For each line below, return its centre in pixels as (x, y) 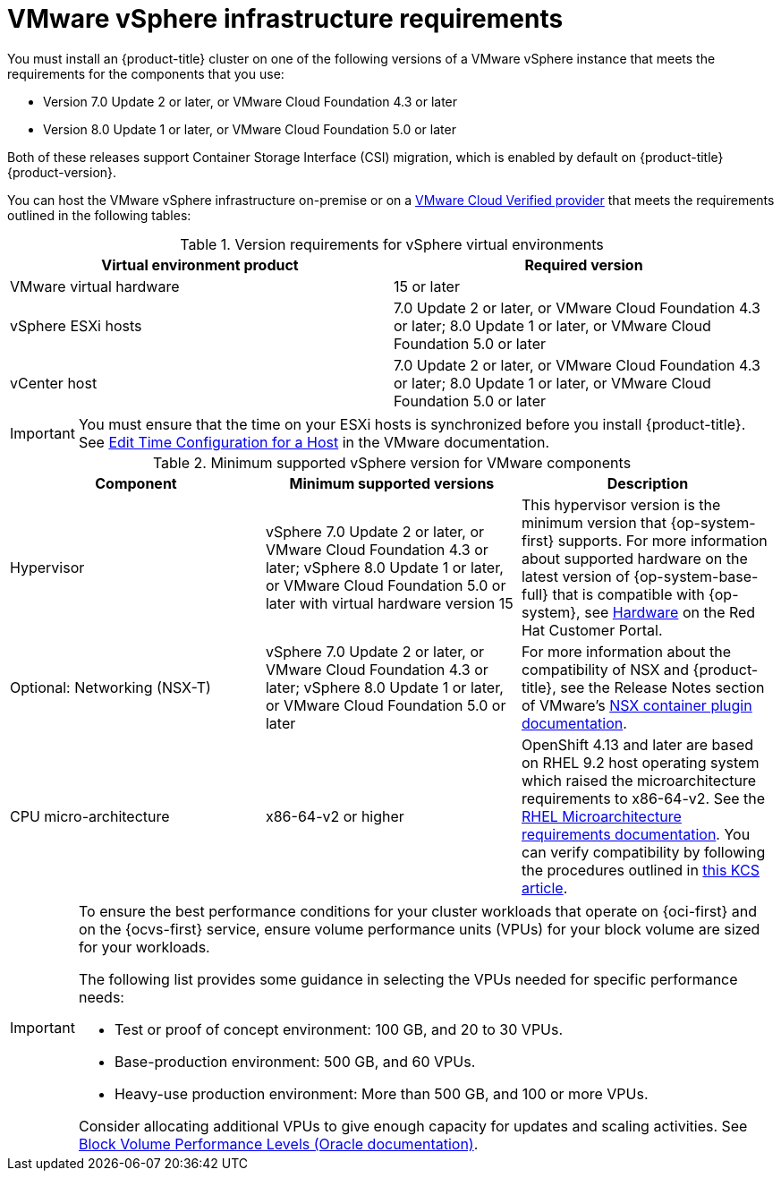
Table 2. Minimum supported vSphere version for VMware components (392, 462)
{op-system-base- (696, 576)
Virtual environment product (200, 265)
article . (544, 888)
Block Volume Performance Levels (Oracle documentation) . (278, 1144)
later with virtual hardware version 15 (389, 603)
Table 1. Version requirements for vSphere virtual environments (392, 244)
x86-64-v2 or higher (335, 816)
